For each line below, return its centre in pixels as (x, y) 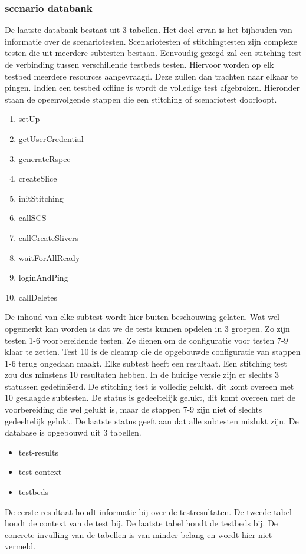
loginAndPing (43, 277)
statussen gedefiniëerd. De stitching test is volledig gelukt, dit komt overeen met (149, 386)
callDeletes (38, 297)
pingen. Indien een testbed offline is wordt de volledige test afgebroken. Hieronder (152, 88)
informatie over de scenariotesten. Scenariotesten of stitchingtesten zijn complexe (151, 41)
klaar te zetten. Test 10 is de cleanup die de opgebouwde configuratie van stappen (153, 352)
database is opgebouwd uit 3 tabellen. (73, 432)
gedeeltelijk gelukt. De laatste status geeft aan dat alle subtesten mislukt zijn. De (152, 421)
